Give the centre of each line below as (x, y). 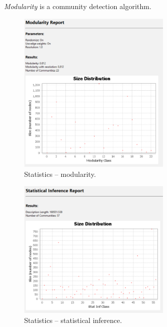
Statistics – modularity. (60, 174)
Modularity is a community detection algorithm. (78, 6)
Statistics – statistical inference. (73, 320)
